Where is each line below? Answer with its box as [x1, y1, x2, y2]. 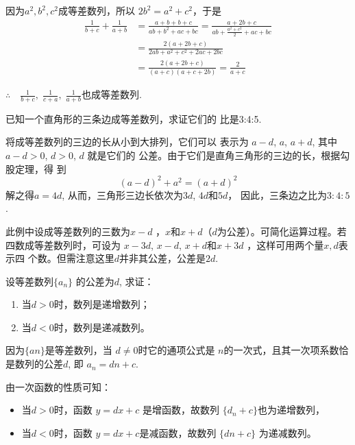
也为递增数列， [257, 402, 325, 417]
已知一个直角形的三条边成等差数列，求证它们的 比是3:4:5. [5, 111, 262, 125]
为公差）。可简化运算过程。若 [217, 224, 347, 238]
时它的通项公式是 [138, 343, 215, 357]
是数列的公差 [5, 357, 63, 371]
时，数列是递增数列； [53, 297, 150, 311]
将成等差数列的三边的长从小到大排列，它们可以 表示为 [5, 134, 249, 149]
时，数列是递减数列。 [53, 320, 150, 334]
